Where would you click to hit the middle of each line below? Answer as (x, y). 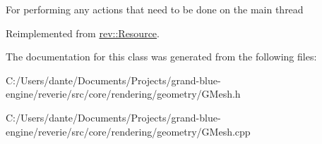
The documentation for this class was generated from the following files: (161, 57)
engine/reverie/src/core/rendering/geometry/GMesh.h (123, 94)
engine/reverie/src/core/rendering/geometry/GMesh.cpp (128, 131)
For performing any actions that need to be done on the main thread (155, 9)
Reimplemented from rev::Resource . (83, 33)
